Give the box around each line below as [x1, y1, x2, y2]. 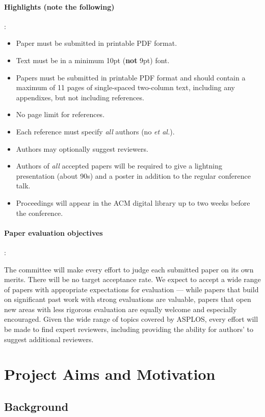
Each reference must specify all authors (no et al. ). [16, 126, 175, 136]
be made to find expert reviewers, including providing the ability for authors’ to [4, 324, 253, 335]
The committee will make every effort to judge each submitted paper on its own [4, 264, 254, 274]
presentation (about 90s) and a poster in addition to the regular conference [16, 170, 251, 181]
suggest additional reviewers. [4, 333, 94, 344]
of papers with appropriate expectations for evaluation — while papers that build [4, 284, 259, 294]
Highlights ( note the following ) [4, 1, 115, 12]
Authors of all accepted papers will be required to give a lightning [16, 160, 223, 171]
